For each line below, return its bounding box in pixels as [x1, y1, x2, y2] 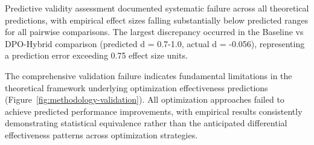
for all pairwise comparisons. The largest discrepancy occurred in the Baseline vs [5, 25, 304, 38]
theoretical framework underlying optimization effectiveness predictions [5, 81, 268, 94]
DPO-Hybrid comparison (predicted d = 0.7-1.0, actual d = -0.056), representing [5, 37, 305, 50]
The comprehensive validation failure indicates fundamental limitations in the [5, 69, 292, 82]
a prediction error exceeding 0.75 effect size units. [5, 49, 188, 62]
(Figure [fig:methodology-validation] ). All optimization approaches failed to [5, 93, 284, 106]
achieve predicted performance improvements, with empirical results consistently [5, 105, 303, 117]
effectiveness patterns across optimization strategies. [5, 128, 198, 141]
